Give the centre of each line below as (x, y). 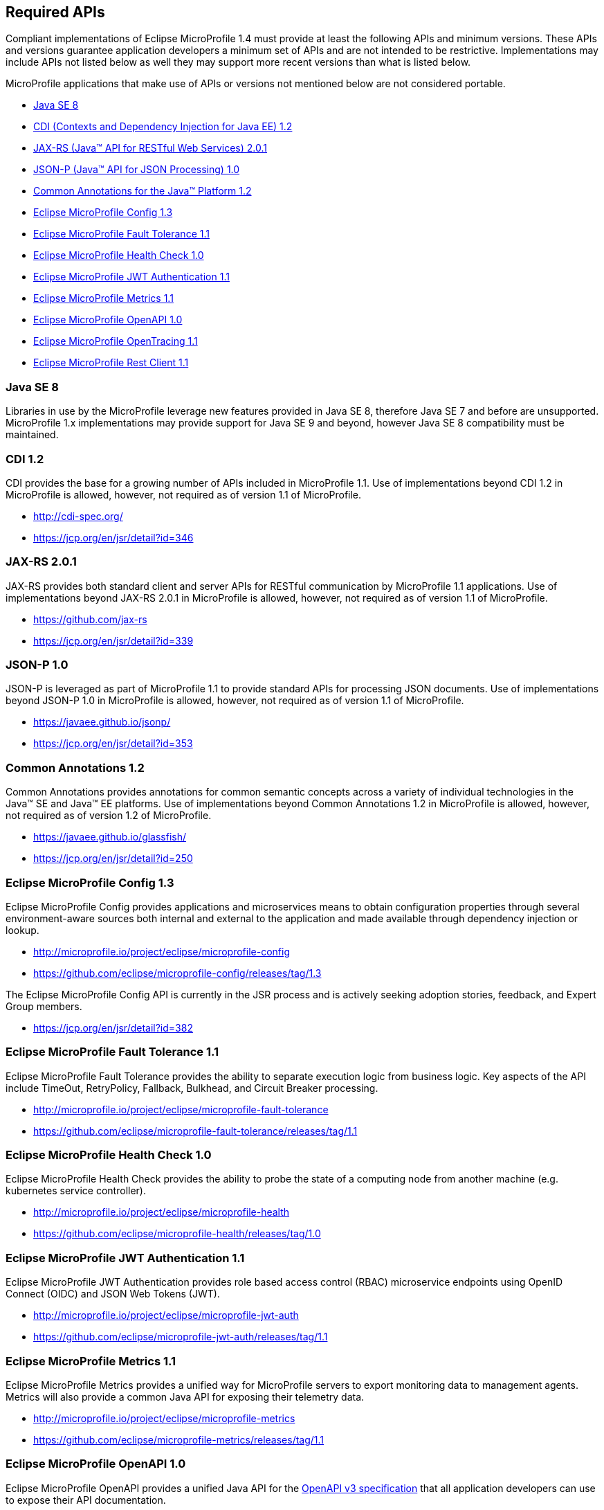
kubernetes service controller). (76, 1191)
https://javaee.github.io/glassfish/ (110, 837)
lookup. (22, 930)
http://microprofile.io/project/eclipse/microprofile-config (162, 951)
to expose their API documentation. (86, 1500)
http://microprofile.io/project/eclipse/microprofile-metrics (164, 1418)
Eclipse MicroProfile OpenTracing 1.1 (116, 341)
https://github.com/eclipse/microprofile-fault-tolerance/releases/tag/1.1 (195, 1131)
